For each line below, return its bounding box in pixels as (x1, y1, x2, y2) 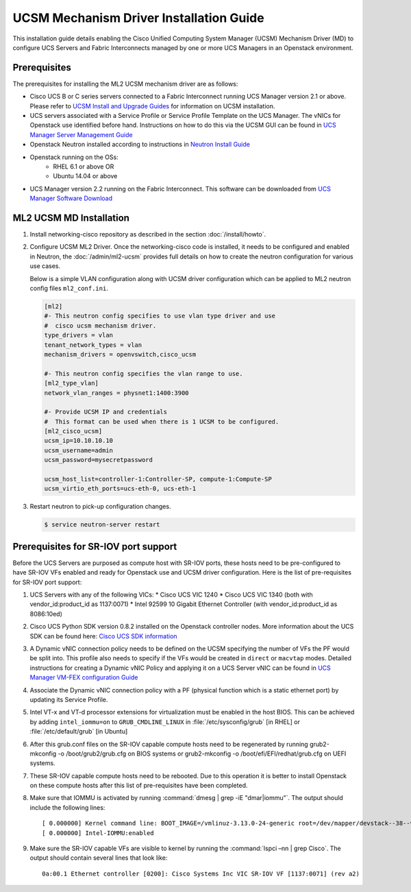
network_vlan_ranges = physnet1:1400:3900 (44, 389, 189, 397)
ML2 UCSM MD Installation (12, 212, 130, 224)
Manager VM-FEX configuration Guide (29, 673, 138, 682)
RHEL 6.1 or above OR (53, 162, 114, 171)
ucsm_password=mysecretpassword (44, 456, 153, 464)
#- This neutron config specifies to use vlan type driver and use (44, 312, 276, 320)
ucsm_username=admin (44, 446, 113, 454)
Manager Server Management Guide (29, 130, 133, 138)
